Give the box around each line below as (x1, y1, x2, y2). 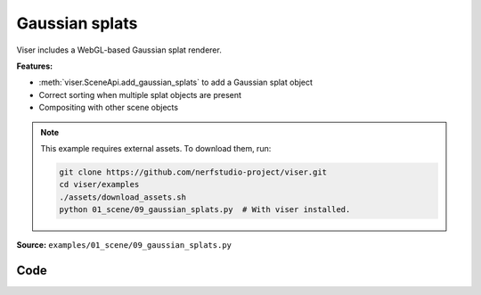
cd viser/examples (59, 179, 140, 190)
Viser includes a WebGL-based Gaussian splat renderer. (16, 45, 222, 55)
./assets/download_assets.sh (59, 192, 187, 202)
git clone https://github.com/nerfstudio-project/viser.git (59, 167, 328, 177)
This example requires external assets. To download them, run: (40, 143, 272, 153)
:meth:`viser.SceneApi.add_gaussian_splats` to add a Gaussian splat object (38, 77, 314, 88)
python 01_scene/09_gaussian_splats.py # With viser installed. (59, 205, 351, 215)
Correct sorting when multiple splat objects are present (38, 89, 242, 100)
